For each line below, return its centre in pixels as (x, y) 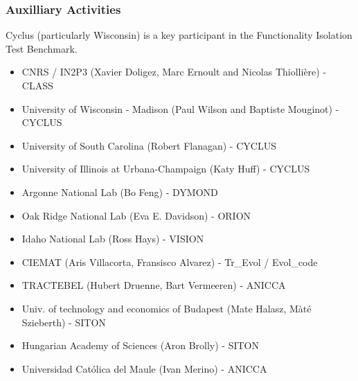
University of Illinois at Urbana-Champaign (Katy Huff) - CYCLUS (166, 169)
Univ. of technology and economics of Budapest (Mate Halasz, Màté (167, 308)
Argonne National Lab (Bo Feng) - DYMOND (120, 192)
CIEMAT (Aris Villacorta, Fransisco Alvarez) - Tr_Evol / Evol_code (170, 262)
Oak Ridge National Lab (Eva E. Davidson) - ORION (136, 215)
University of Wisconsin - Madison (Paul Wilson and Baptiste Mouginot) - (180, 108)
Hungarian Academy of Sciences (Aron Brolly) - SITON (141, 345)
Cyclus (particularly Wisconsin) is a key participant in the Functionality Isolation (179, 35)
